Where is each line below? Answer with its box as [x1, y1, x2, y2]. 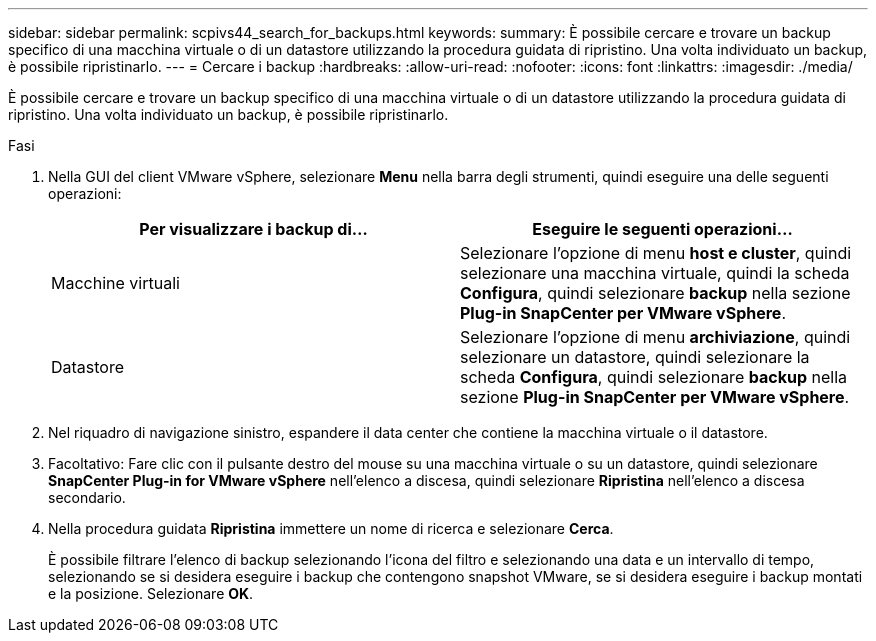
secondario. [48, 489, 126, 506]
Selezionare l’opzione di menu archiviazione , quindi [460, 327, 851, 347]
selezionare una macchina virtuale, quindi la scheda [460, 263, 850, 283]
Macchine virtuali [51, 273, 180, 293]
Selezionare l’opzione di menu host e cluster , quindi [460, 243, 852, 263]
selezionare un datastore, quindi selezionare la [460, 347, 810, 367]
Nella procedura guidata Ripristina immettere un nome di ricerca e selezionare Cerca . [48, 520, 614, 537]
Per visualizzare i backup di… [139, 219, 368, 239]
